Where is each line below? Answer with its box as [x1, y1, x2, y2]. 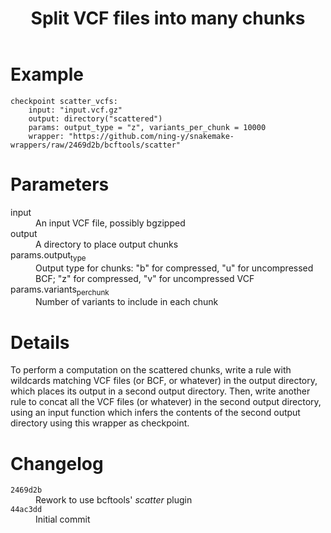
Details [10, 331, 70, 354]
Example [10, 63, 84, 86]
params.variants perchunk [10, 283, 110, 297]
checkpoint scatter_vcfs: [10, 96, 118, 106]
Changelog [10, 452, 104, 475]
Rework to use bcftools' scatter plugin [35, 494, 193, 506]
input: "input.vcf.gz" [28, 105, 123, 115]
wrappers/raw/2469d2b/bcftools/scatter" [10, 140, 182, 150]
